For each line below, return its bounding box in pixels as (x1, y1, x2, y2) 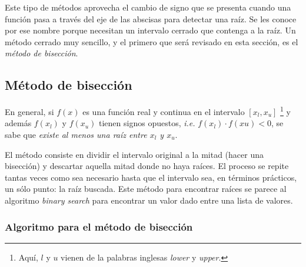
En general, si (5, 105, 54, 117)
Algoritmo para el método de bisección (5, 219, 193, 234)
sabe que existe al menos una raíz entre (5, 129, 147, 141)
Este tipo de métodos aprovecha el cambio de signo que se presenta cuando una (5, 1, 291, 13)
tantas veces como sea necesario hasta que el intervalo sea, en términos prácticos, (5, 171, 297, 183)
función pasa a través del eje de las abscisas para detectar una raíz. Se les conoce (5, 12, 297, 25)
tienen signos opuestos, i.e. (99, 117, 195, 129)
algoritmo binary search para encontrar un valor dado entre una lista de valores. (5, 194, 293, 206)
